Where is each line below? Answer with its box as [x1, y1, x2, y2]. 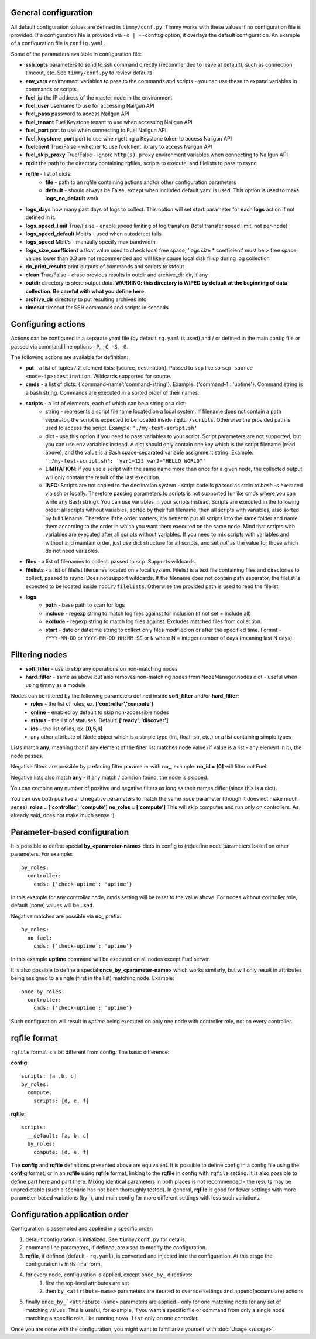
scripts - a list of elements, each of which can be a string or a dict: [25, 400, 187, 407]
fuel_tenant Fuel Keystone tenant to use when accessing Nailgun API [25, 118, 193, 125]
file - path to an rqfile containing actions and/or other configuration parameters [45, 179, 236, 186]
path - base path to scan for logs [45, 602, 125, 609]
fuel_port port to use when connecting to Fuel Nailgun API [25, 127, 167, 134]
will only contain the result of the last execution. [45, 473, 161, 480]
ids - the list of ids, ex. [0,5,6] [30, 725, 103, 732]
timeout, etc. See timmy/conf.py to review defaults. [25, 69, 154, 76]
